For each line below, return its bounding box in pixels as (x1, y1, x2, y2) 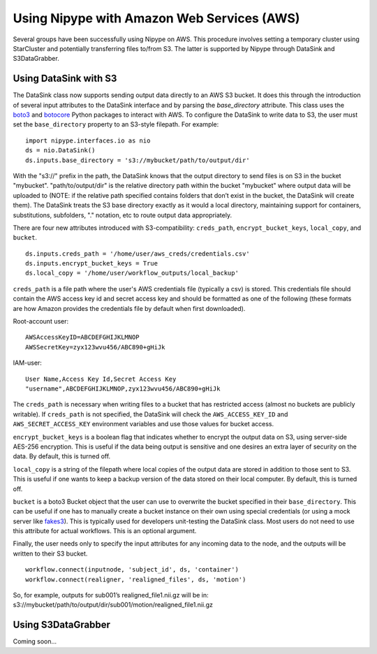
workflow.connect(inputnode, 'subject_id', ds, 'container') (25, 566, 239, 574)
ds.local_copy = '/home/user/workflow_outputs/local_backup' (25, 269, 239, 277)
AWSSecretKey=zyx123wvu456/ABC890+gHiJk (25, 343, 165, 351)
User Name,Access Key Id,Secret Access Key (25, 375, 177, 383)
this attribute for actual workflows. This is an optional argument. (13, 527, 197, 535)
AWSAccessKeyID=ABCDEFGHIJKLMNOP (25, 333, 140, 342)
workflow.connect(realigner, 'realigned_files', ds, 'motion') (25, 575, 246, 583)
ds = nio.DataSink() (25, 147, 96, 154)
